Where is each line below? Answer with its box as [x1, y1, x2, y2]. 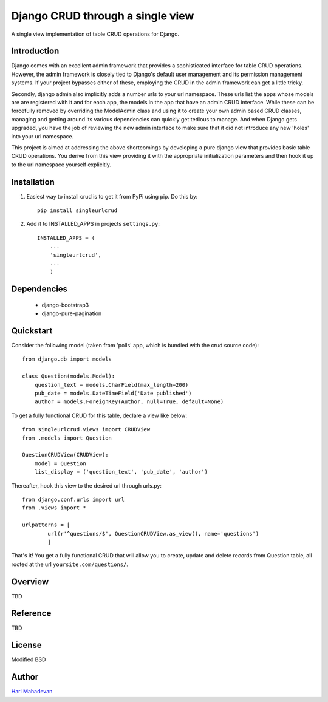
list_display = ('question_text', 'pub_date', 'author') [34, 468, 208, 475]
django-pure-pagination [41, 310, 102, 317]
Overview [11, 576, 49, 587]
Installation [11, 177, 55, 187]
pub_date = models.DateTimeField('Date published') [34, 390, 192, 397]
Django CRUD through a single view [11, 9, 194, 22]
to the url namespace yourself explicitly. [11, 161, 112, 168]
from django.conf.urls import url [22, 496, 125, 503]
